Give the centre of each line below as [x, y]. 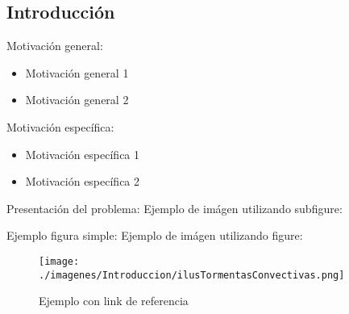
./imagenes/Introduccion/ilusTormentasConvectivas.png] [192, 275]
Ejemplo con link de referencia [114, 301]
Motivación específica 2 [83, 181]
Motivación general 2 [77, 100]
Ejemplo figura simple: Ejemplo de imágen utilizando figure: [155, 235]
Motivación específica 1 [83, 154]
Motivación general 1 [77, 72]
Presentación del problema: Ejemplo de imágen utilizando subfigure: [174, 208]
